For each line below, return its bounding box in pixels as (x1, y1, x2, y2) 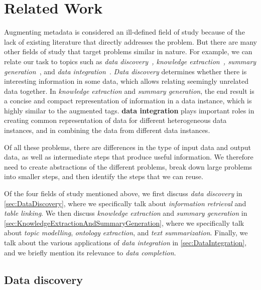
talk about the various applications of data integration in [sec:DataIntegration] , (4, 237, 247, 247)
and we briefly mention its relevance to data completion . (4, 247, 176, 257)
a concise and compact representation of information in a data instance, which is (4, 95, 252, 106)
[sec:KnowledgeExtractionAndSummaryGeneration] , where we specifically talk (4, 217, 244, 228)
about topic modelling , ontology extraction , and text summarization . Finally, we (4, 227, 248, 238)
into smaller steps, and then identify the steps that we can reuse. (4, 171, 203, 182)
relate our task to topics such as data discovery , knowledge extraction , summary (4, 56, 256, 66)
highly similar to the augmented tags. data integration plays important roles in (4, 105, 254, 115)
